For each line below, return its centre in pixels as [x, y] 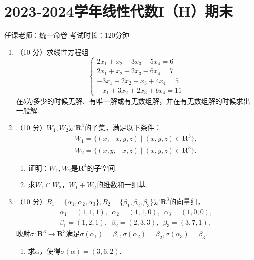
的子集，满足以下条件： [123, 127]
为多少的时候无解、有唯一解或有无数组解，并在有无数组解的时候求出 [138, 101]
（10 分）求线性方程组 [52, 52]
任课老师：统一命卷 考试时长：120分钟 [67, 35]
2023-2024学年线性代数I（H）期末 [118, 11]
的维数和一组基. [121, 185]
